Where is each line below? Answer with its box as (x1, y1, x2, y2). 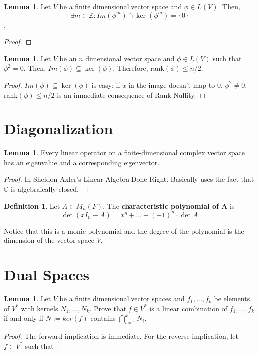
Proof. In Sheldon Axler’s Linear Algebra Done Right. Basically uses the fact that (4, 174, 254, 184)
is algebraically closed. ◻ (11, 184, 88, 194)
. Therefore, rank (113, 63, 164, 73)
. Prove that (89, 303, 127, 313)
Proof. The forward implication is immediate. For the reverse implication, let (4, 331, 238, 341)
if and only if (4, 313, 43, 323)
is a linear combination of (149, 303, 227, 313)
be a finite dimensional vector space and (59, 1, 182, 11)
